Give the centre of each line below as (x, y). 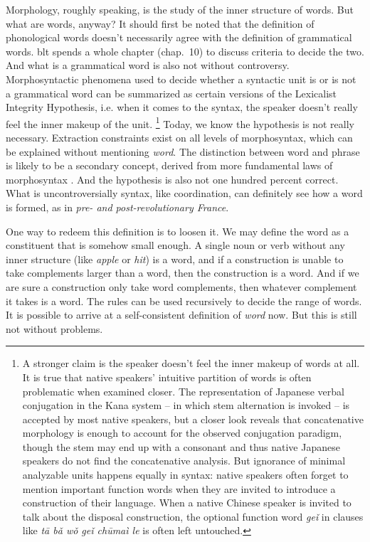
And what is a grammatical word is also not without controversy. (148, 65)
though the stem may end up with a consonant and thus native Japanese (181, 446)
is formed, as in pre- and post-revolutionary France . (117, 207)
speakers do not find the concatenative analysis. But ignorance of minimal (184, 461)
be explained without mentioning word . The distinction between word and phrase (183, 151)
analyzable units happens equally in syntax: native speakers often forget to (185, 475)
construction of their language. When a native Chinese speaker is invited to (187, 503)
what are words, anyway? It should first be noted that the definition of (160, 23)
